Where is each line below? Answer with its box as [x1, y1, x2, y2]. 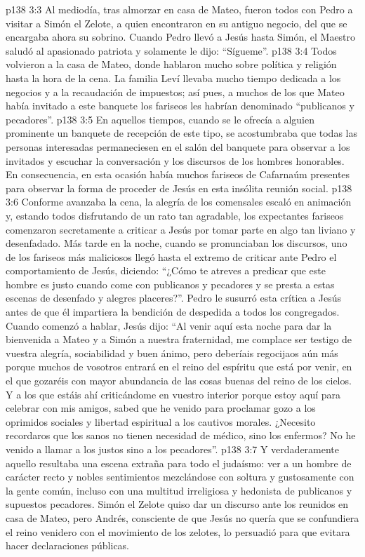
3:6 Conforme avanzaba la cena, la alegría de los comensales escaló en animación [6, 194, 352, 209]
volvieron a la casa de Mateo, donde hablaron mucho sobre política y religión [6, 57, 337, 72]
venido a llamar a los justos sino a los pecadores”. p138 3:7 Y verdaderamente [6, 442, 340, 456]
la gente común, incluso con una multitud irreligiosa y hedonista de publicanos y [6, 483, 352, 497]
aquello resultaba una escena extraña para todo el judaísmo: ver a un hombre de [6, 455, 352, 470]
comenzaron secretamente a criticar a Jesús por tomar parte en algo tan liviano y [6, 222, 356, 236]
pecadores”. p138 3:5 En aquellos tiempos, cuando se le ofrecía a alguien [6, 112, 315, 126]
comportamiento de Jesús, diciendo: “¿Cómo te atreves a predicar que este [6, 263, 326, 278]
